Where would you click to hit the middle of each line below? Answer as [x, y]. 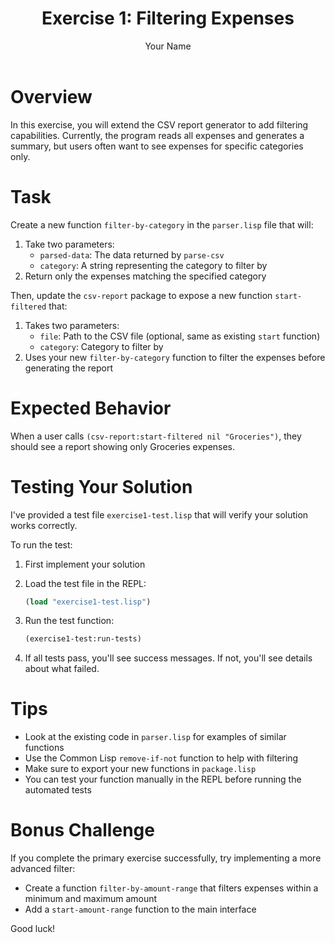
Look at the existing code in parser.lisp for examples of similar [155, 737]
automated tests [58, 790]
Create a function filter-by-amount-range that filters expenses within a [171, 888]
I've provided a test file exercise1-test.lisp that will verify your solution [159, 514]
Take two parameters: [69, 244]
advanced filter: [43, 869]
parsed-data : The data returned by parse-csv [132, 254]
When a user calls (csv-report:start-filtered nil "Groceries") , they [156, 436]
